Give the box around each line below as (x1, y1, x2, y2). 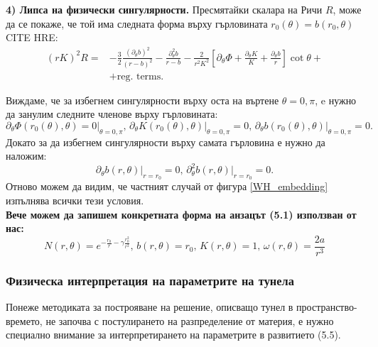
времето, (6, 313, 43, 328)
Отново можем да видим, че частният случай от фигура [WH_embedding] (6, 179, 328, 194)
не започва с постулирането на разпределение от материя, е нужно (45, 313, 334, 328)
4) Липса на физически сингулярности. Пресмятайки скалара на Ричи (6, 2, 323, 16)
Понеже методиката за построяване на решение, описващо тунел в (6, 299, 293, 314)
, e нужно (315, 92, 357, 107)
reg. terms (117, 71, 161, 82)
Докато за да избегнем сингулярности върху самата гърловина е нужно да (6, 134, 325, 149)
